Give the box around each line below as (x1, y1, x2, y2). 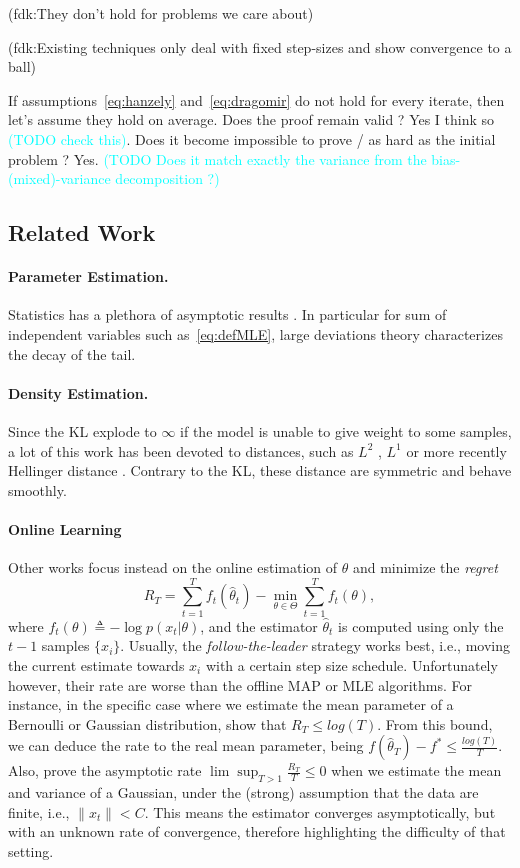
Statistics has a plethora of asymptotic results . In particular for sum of (8, 304, 447, 325)
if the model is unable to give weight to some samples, (180, 420, 512, 441)
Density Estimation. (8, 382, 149, 403)
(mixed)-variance (8, 168, 111, 189)
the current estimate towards (8, 654, 185, 675)
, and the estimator (200, 615, 318, 636)
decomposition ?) (115, 168, 220, 189)
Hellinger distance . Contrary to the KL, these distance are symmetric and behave (8, 460, 512, 481)
